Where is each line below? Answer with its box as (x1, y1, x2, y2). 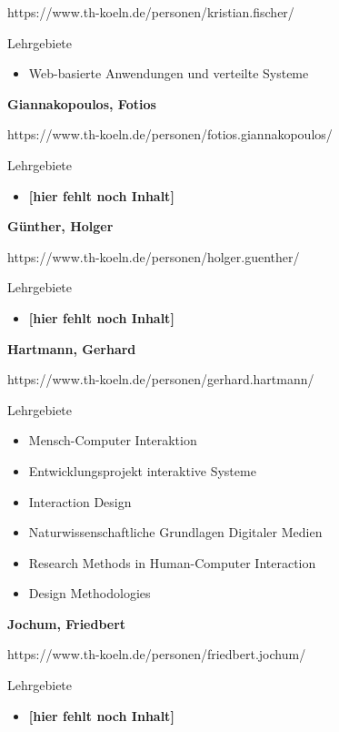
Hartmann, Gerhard (7, 339, 136, 358)
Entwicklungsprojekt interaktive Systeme (28, 461, 256, 480)
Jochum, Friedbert (7, 614, 126, 633)
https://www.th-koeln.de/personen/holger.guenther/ (7, 247, 300, 266)
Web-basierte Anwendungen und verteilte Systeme (28, 64, 309, 83)
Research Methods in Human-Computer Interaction (28, 553, 316, 572)
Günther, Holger (7, 217, 114, 236)
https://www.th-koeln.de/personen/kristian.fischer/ (7, 3, 294, 21)
